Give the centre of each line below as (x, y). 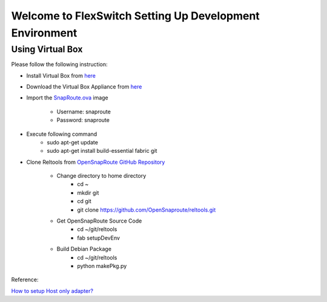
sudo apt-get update (72, 142)
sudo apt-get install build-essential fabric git (102, 151)
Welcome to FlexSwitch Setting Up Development (135, 16)
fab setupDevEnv (99, 238)
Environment (44, 33)
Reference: (25, 280)
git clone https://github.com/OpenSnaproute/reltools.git (147, 210)
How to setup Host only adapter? (52, 290)
